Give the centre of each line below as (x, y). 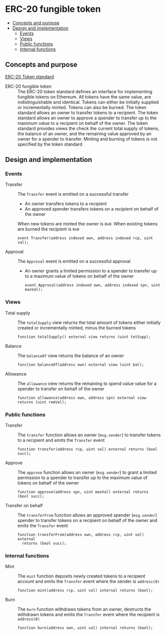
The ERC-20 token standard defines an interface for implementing (85, 91)
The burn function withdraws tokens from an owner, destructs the (84, 609)
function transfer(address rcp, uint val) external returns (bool (87, 449)
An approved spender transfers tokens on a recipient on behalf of (91, 209)
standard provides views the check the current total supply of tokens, (88, 128)
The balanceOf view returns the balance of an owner (71, 356)
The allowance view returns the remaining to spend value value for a (87, 383)
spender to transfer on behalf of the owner (61, 389)
